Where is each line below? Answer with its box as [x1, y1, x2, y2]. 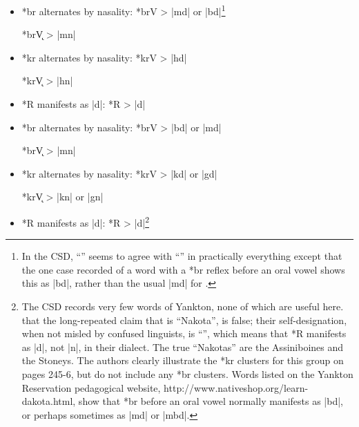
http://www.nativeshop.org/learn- [164, 380, 309, 395]
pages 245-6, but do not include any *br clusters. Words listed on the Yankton [21, 367, 353, 381]
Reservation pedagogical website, [21, 380, 161, 395]
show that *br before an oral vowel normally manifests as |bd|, [78, 394, 344, 408]
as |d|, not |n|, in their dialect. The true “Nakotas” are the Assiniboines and [21, 339, 344, 354]
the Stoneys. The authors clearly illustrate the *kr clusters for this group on [21, 353, 344, 368]
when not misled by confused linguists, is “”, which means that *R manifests [21, 326, 347, 341]
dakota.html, [21, 394, 76, 408]
